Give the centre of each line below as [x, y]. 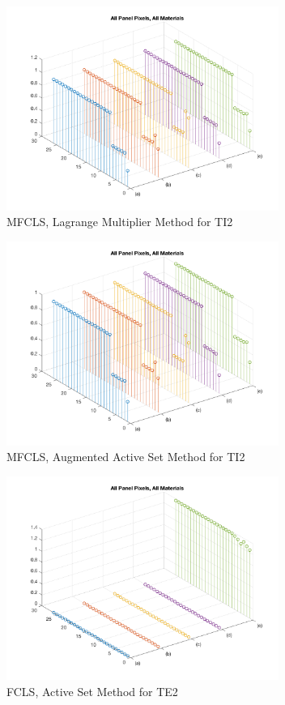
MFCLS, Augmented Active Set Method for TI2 [126, 457]
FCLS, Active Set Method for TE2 [92, 691]
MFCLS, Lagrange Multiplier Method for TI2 [120, 222]
